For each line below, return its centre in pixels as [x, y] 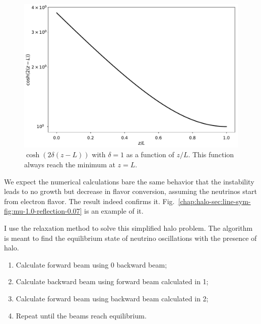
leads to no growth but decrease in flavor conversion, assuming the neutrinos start [131, 191]
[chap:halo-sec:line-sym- [214, 201]
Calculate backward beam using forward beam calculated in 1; [112, 281]
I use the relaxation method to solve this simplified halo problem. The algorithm [128, 228]
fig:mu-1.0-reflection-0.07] [43, 211]
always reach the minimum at [70, 165]
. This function [211, 154]
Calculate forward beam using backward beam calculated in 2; [112, 298]
